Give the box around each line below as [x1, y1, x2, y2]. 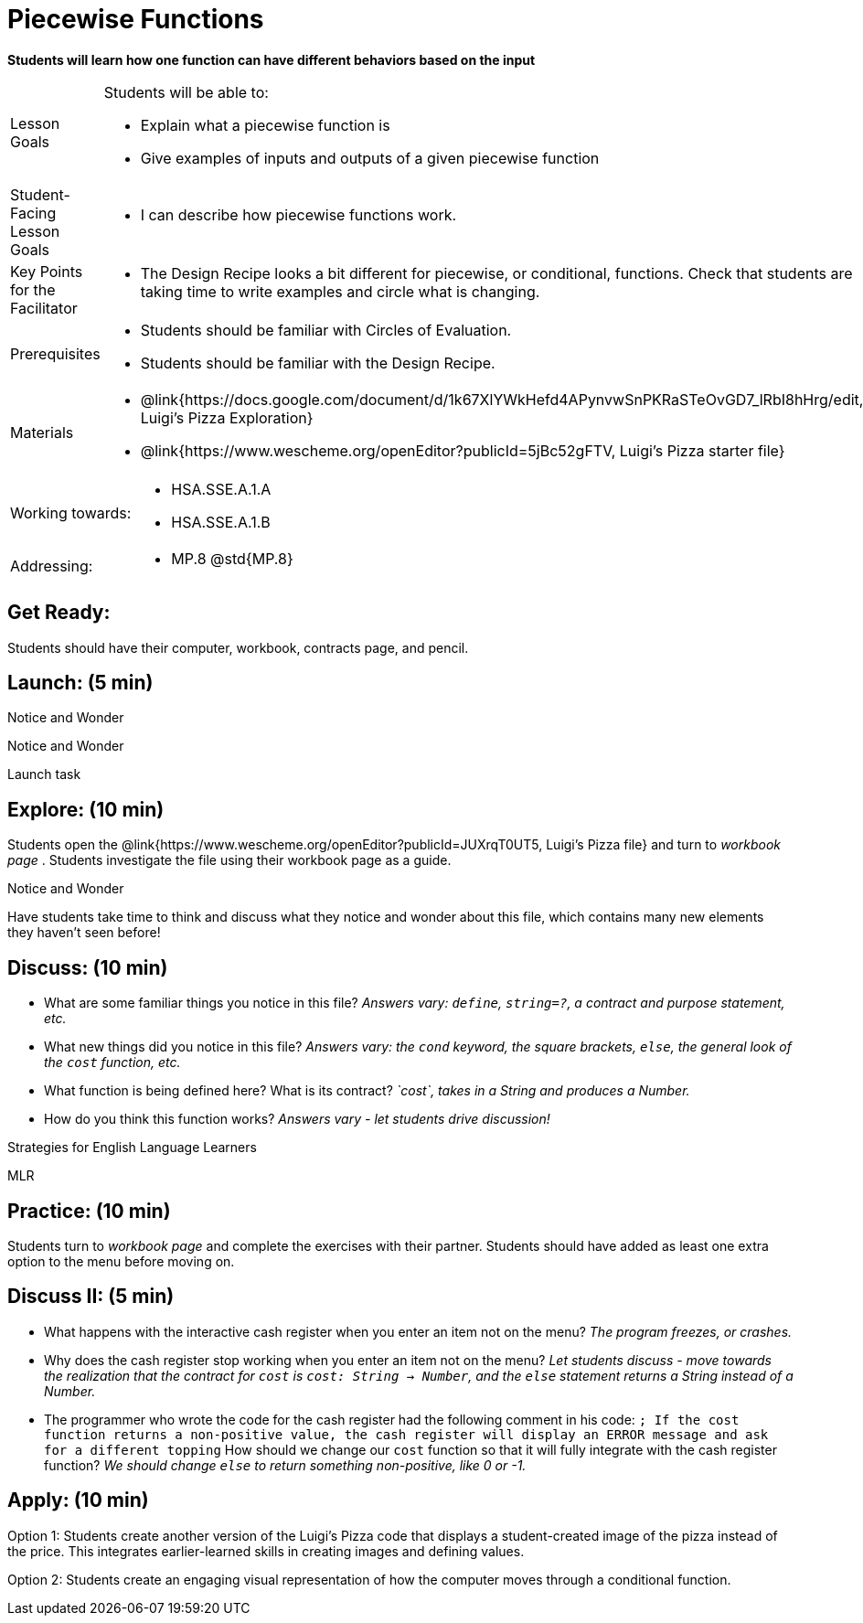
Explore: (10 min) [7, 797, 165, 821]
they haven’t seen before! [7, 924, 161, 941]
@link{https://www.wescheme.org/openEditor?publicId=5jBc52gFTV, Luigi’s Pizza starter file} [140, 441, 785, 460]
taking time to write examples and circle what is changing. [140, 282, 540, 301]
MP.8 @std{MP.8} [171, 549, 293, 568]
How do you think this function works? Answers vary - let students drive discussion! [44, 1111, 550, 1127]
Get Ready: [7, 601, 111, 625]
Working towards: [10, 503, 132, 522]
